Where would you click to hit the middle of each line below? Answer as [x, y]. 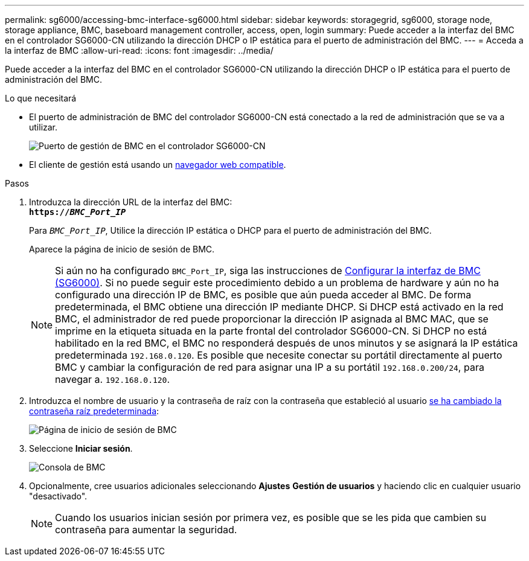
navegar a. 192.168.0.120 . [113, 379]
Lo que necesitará [41, 98]
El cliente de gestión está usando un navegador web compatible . [158, 165]
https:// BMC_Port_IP [78, 212]
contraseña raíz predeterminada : [94, 411]
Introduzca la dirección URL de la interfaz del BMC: [131, 202]
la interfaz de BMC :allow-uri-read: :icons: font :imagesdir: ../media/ [139, 50]
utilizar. [43, 127]
